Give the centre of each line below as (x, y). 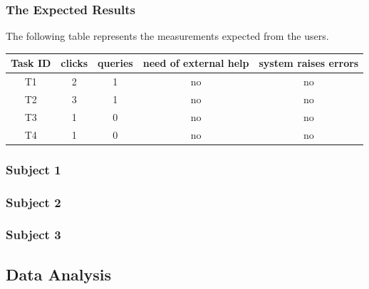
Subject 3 (33, 235)
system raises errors (309, 63)
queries (115, 63)
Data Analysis (59, 274)
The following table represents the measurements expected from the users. (167, 36)
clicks (74, 63)
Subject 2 (33, 202)
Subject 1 (33, 169)
